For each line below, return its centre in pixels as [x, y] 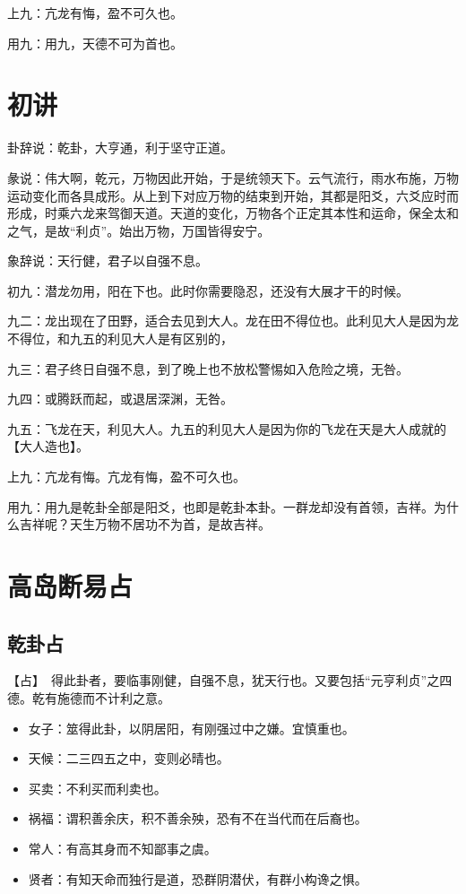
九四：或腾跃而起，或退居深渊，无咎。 [120, 399]
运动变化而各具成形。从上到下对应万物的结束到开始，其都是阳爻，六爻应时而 [233, 195]
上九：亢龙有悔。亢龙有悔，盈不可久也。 [126, 477]
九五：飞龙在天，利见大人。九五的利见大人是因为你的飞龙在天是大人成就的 [227, 428]
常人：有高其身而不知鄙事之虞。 [122, 848]
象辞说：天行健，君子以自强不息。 [108, 260]
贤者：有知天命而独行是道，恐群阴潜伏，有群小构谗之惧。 [198, 878]
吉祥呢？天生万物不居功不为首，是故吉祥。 [145, 524]
